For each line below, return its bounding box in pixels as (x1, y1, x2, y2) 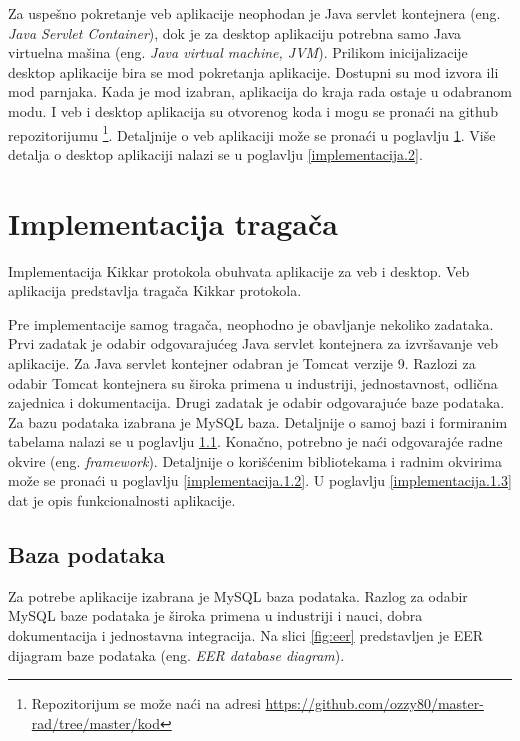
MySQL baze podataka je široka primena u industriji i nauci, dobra (8, 605, 423, 626)
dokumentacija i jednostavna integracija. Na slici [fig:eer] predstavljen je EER (8, 625, 484, 646)
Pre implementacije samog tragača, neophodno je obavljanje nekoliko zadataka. (8, 313, 494, 334)
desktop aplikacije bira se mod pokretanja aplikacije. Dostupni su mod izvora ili (8, 61, 499, 82)
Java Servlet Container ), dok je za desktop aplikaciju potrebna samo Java (8, 22, 462, 43)
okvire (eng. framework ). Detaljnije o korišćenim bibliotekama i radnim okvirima (8, 450, 502, 471)
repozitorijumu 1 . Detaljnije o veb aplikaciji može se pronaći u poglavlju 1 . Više (8, 121, 496, 145)
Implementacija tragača (8, 202, 338, 243)
